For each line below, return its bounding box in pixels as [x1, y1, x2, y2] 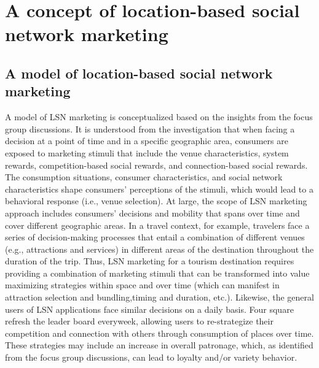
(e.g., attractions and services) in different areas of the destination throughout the [5, 242, 314, 255]
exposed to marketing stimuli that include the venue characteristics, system [5, 146, 289, 159]
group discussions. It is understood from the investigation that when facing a [5, 122, 295, 135]
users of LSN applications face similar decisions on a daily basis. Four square [5, 302, 294, 315]
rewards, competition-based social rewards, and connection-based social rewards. [5, 158, 308, 171]
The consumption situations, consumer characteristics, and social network [5, 171, 283, 183]
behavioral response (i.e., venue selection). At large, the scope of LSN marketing [5, 194, 307, 207]
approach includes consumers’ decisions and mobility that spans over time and [5, 206, 300, 219]
